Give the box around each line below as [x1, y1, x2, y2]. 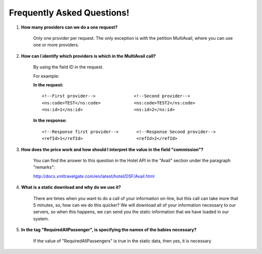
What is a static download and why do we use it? [21, 185, 121, 190]
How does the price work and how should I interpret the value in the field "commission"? [21, 146, 204, 152]
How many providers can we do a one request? [21, 24, 118, 30]
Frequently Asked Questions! [9, 7, 130, 18]
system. [33, 216, 49, 221]
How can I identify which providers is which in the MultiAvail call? [21, 53, 156, 59]
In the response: [33, 118, 67, 123]
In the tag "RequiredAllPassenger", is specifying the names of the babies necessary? [21, 227, 196, 233]
